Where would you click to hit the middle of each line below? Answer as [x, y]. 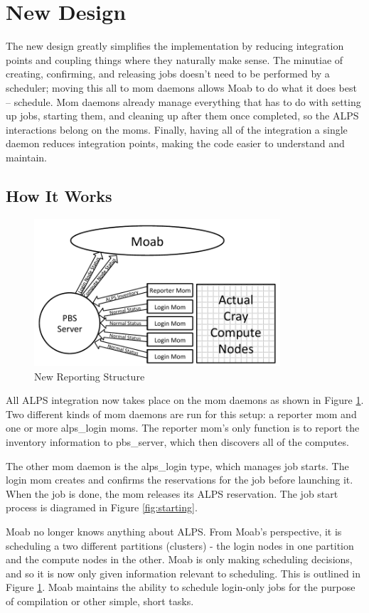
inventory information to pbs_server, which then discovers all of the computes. [177, 441]
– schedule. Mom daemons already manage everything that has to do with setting [183, 101]
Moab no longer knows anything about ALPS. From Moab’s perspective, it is [174, 531]
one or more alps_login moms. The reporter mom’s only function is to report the [183, 428]
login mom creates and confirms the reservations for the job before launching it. [180, 480]
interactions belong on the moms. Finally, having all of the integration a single [177, 129]
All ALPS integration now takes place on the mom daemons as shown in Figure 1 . [185, 400]
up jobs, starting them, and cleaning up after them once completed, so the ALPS [182, 116]
